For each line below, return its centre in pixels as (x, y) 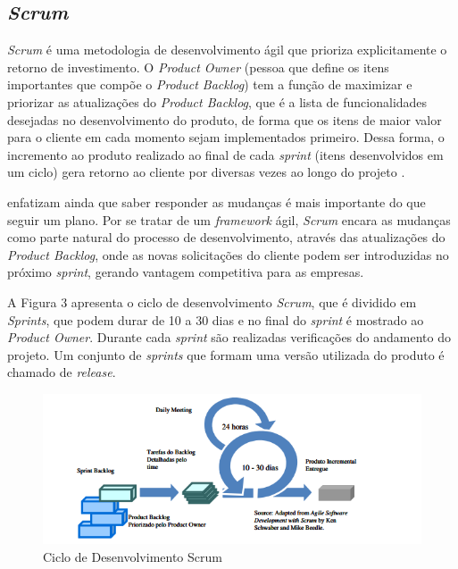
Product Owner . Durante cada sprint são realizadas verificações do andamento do (229, 337)
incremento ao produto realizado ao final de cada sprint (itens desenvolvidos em (225, 154)
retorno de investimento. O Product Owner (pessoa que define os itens (198, 67)
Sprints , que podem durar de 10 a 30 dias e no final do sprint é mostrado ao (216, 319)
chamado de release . (62, 372)
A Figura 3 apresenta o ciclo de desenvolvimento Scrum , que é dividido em (212, 301)
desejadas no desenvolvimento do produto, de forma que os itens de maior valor (225, 119)
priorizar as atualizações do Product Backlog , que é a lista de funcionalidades (217, 101)
